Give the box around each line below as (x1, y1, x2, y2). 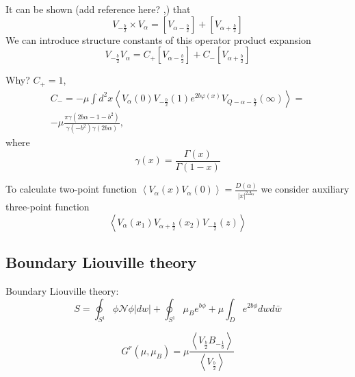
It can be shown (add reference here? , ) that (5, 2, 191, 16)
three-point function (5, 199, 90, 214)
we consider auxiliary (261, 182, 350, 196)
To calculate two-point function (5, 182, 137, 196)
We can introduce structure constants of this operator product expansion (5, 32, 311, 47)
